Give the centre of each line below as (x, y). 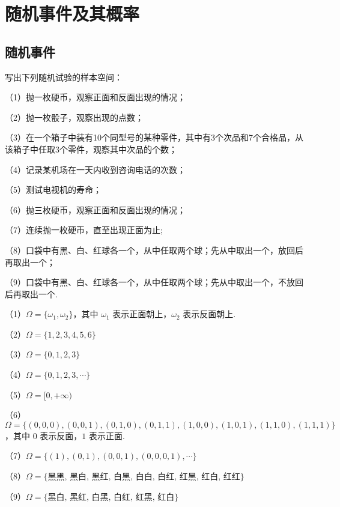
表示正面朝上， (142, 314)
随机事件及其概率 (72, 14)
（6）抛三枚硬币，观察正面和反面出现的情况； (95, 209)
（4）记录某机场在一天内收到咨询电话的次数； (95, 169)
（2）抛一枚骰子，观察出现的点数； (74, 117)
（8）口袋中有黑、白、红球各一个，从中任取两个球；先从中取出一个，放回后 (154, 250)
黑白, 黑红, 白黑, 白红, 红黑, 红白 (111, 497)
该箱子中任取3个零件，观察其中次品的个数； (91, 149)
